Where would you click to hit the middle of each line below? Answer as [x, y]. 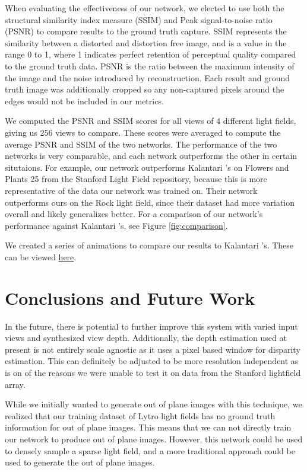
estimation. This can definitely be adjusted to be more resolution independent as [152, 361]
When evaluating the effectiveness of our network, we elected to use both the [145, 8]
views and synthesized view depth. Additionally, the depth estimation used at [146, 338]
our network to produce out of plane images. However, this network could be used [154, 438]
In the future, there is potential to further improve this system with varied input [151, 326]
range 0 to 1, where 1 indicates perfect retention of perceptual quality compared [151, 54]
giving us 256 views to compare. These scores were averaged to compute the [143, 132]
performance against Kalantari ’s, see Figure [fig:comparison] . [116, 225]
